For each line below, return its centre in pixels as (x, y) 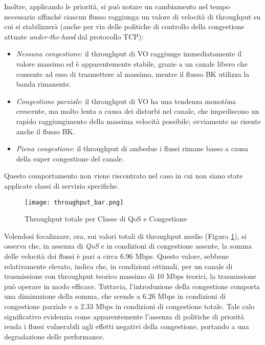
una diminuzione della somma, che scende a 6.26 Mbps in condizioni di (115, 296)
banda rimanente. (43, 84)
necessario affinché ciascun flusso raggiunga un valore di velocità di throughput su (132, 16)
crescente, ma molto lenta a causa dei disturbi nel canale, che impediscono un (138, 111)
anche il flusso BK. (46, 131)
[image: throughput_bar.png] (74, 202)
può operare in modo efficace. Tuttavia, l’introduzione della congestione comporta (132, 286)
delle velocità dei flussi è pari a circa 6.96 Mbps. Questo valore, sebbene (117, 256)
